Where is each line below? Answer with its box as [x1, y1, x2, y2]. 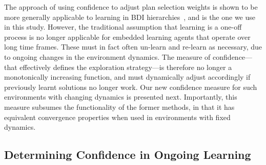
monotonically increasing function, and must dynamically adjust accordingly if [4, 72, 251, 82]
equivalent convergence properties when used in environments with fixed [4, 111, 231, 122]
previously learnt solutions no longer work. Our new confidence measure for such [4, 81, 257, 92]
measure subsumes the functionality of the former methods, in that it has [4, 101, 235, 112]
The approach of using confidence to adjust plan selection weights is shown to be [4, 2, 258, 12]
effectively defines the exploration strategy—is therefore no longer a [19, 61, 232, 72]
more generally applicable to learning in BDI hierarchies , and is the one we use [4, 11, 256, 22]
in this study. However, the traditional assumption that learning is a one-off [4, 21, 242, 32]
